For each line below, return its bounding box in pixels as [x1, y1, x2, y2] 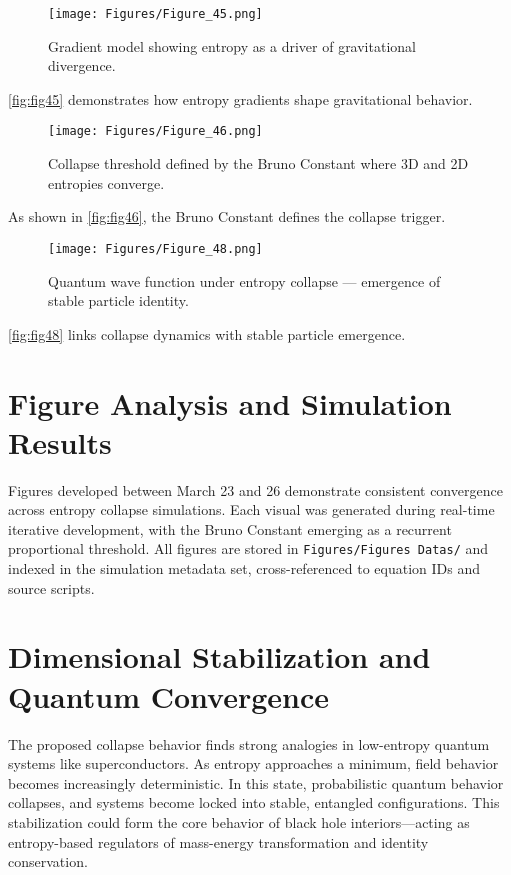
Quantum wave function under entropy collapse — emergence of [48, 270, 441, 291]
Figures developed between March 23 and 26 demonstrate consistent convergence [8, 479, 503, 500]
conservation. [8, 851, 88, 872]
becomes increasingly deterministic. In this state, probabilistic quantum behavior [8, 772, 504, 793]
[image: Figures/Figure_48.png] [48, 241, 263, 256]
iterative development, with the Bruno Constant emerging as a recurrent [8, 518, 452, 539]
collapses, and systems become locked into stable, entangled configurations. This [8, 792, 500, 813]
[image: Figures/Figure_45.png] [48, 7, 263, 21]
